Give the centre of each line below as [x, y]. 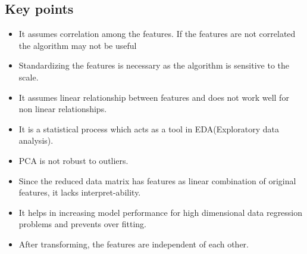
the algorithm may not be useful [78, 45]
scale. [29, 77]
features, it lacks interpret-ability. [80, 192]
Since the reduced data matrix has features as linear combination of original [157, 180]
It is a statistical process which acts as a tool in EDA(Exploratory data [149, 128]
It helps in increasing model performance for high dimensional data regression [161, 212]
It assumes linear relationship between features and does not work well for [154, 97]
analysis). [36, 140]
